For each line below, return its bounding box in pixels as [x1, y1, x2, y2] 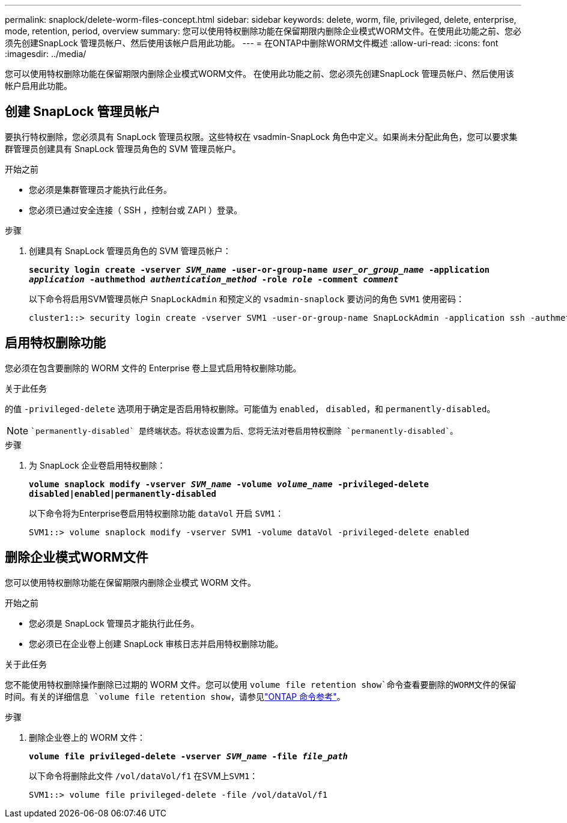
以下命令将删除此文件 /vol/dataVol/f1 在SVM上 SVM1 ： [29, 770, 258, 781]
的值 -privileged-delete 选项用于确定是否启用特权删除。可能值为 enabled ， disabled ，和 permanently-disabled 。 [5, 403, 496, 414]
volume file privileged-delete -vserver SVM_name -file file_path [29, 751, 348, 761]
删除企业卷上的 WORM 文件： [29, 732, 146, 743]
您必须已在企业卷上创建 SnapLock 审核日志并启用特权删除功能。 [29, 638, 283, 649]
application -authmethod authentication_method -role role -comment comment [29, 274, 399, 284]
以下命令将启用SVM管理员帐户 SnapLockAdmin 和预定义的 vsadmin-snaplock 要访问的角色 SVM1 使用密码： [29, 293, 465, 304]
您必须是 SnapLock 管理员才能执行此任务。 [29, 618, 199, 628]
